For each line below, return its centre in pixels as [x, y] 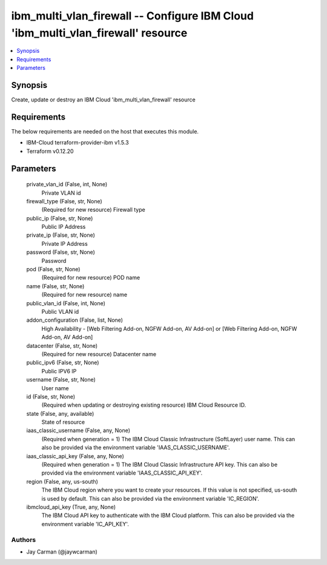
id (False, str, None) [51, 396]
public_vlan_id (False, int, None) [66, 303]
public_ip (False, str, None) [60, 218]
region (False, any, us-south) [62, 481]
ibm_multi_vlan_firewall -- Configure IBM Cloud [133, 16]
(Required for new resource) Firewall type [93, 210]
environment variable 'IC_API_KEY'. [85, 524]
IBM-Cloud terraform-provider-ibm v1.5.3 [78, 143]
